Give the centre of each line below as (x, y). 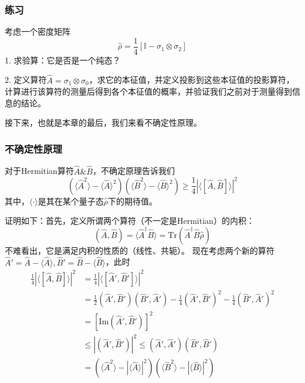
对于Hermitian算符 (39, 171)
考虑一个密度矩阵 (38, 31)
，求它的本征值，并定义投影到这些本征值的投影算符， (192, 80)
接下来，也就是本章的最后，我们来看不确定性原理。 (103, 122)
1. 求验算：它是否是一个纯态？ (63, 60)
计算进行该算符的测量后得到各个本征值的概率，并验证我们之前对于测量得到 (148, 91)
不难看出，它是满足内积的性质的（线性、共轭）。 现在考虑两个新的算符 (140, 250)
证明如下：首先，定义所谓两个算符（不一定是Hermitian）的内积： (130, 221)
